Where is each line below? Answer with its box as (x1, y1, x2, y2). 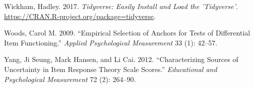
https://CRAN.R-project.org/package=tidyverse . (4, 10, 156, 21)
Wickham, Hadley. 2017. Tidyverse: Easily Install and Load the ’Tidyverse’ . (4, 1, 238, 11)
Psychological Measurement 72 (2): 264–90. (4, 73, 136, 84)
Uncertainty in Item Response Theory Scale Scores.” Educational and (4, 63, 217, 74)
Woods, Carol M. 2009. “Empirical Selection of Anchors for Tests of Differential (4, 27, 250, 38)
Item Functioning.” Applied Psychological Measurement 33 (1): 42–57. (4, 37, 218, 47)
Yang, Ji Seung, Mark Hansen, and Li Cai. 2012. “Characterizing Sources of (4, 54, 238, 64)
